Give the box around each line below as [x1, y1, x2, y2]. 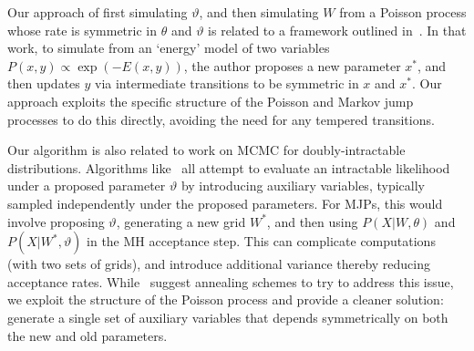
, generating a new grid [116, 212, 246, 231]
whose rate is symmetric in [7, 20, 157, 39]
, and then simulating [199, 3, 319, 21]
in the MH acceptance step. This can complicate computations [87, 232, 436, 251]
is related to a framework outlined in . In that [208, 20, 467, 39]
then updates [7, 74, 80, 93]
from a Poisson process [339, 3, 467, 21]
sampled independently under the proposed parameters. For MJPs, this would [7, 193, 443, 212]
